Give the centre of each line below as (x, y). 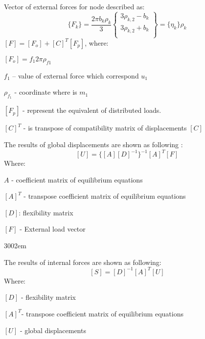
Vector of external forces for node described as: (74, 6)
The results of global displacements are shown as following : (93, 144)
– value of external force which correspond (76, 75)
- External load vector (53, 229)
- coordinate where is (46, 92)
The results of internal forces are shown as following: (83, 262)
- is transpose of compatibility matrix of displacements (105, 128)
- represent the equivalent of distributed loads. (92, 110)
